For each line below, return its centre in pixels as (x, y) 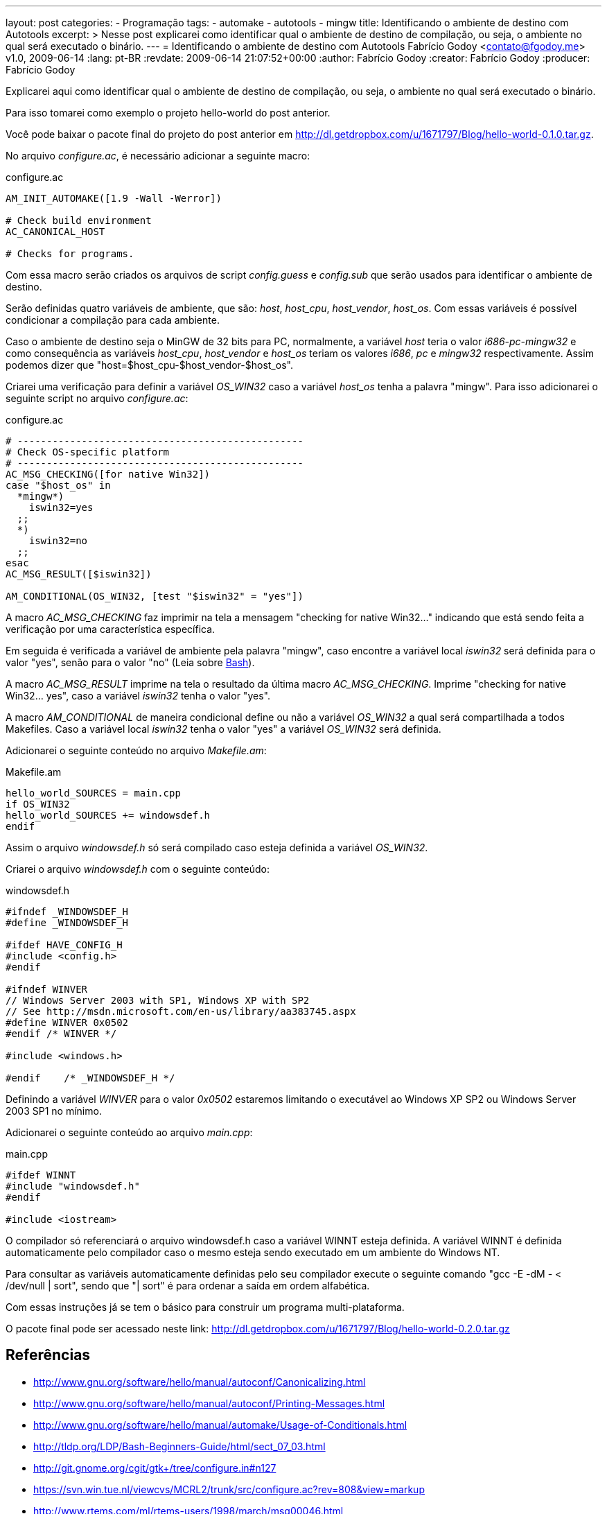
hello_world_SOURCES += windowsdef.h (108, 815)
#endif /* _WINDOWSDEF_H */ (90, 1078)
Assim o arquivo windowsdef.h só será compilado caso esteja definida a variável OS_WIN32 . (217, 847)
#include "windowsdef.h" (73, 1186)
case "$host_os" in (58, 485)
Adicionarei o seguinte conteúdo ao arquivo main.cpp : (129, 1132)
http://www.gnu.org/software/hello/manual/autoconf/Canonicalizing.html (200, 1382)
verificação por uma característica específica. (111, 629)
